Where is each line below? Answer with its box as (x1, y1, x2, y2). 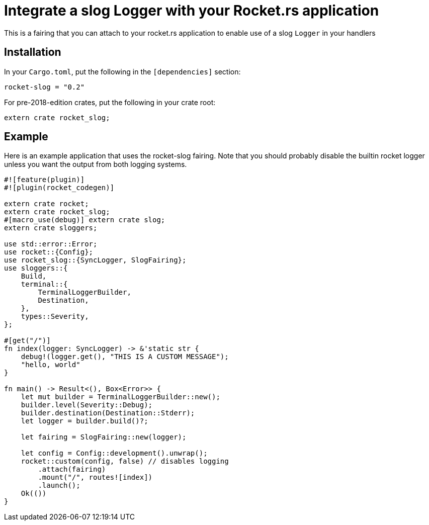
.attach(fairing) (38, 465, 106, 474)
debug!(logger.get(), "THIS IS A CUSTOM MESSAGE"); (21, 353, 229, 361)
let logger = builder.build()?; (21, 417, 148, 425)
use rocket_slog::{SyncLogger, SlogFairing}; (4, 256, 187, 265)
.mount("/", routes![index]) (38, 473, 153, 482)
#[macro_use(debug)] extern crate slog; (4, 216, 165, 224)
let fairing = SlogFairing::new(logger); (21, 433, 187, 442)
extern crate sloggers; (4, 224, 98, 232)
